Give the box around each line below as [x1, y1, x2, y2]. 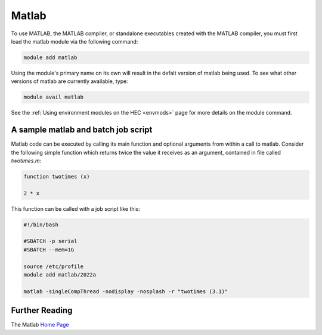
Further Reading [11, 305, 73, 316]
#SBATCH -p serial [23, 238, 78, 245]
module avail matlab [23, 94, 83, 101]
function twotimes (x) [23, 173, 90, 180]
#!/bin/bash [23, 221, 59, 228]
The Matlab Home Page [11, 321, 69, 328]
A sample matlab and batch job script [11, 125, 153, 135]
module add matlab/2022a [23, 272, 97, 278]
